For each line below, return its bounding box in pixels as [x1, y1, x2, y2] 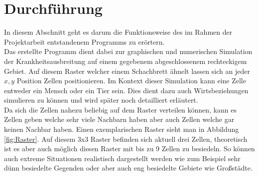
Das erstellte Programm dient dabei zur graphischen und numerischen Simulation [4, 46, 253, 57]
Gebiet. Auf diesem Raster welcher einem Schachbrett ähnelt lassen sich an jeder [4, 65, 250, 76]
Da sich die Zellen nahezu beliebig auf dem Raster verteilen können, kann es [4, 104, 237, 115]
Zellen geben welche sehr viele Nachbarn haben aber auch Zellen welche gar [4, 114, 235, 124]
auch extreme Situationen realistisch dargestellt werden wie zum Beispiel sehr [4, 153, 241, 163]
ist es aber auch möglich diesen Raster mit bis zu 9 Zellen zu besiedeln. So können [4, 143, 255, 154]
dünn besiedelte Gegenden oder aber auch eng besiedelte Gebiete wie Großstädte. [4, 163, 253, 173]
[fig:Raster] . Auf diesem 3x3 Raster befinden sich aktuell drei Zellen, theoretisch [4, 133, 248, 144]
